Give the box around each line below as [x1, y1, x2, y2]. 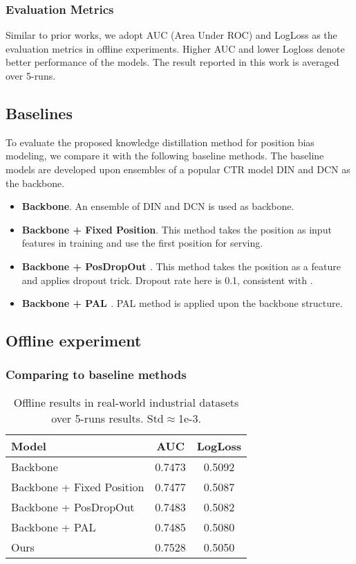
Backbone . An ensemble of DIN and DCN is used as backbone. [21, 199, 294, 213]
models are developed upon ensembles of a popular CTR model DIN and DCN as [6, 161, 350, 176]
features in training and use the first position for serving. [21, 236, 263, 250]
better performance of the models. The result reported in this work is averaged [6, 55, 339, 69]
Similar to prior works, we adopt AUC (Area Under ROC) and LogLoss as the [6, 28, 337, 42]
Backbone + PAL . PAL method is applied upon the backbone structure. [21, 296, 343, 310]
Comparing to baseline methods [6, 366, 187, 383]
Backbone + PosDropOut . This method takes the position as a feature [21, 258, 341, 273]
